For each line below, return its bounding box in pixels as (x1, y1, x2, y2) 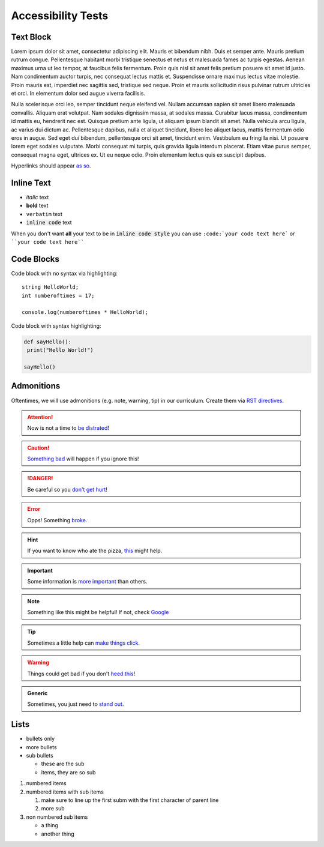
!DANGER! (27, 475, 53, 482)
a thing (41, 822, 58, 829)
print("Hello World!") (27, 347, 94, 354)
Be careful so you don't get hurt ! (27, 486, 108, 493)
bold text (26, 202, 49, 209)
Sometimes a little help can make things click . (27, 639, 140, 647)
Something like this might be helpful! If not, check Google (27, 608, 169, 615)
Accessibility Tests (11, 9, 109, 22)
